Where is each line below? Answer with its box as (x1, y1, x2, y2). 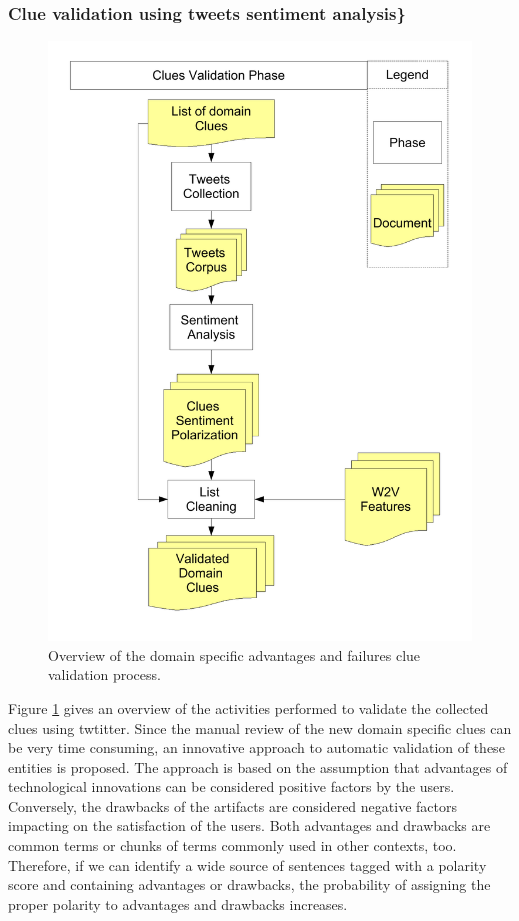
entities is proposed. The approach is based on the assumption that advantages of (8, 756, 508, 777)
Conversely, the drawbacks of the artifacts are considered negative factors (8, 795, 457, 816)
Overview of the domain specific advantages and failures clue (48, 644, 421, 665)
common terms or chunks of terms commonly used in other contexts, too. (8, 835, 457, 856)
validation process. (48, 664, 161, 685)
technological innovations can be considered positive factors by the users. (8, 776, 455, 797)
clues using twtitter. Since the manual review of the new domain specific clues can (8, 717, 512, 738)
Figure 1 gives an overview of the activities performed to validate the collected (8, 697, 489, 718)
